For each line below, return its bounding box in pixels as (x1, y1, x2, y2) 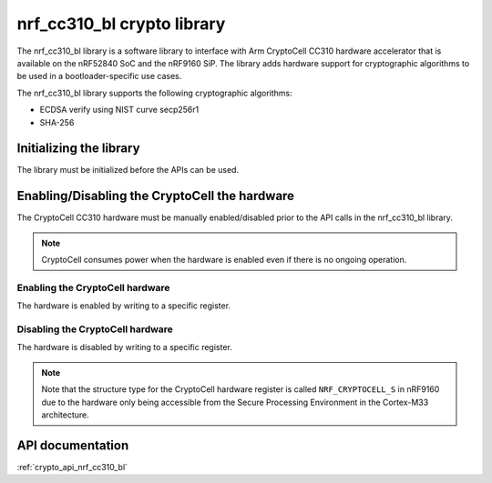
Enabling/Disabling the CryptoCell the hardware (16, 188, 295, 204)
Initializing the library (16, 141, 140, 156)
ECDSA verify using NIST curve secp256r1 (39, 105, 200, 116)
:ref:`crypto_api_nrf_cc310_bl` (16, 461, 128, 472)
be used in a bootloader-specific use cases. (16, 71, 182, 82)
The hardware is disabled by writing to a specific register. (16, 342, 232, 353)
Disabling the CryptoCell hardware (16, 323, 173, 336)
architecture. (41, 409, 90, 420)
